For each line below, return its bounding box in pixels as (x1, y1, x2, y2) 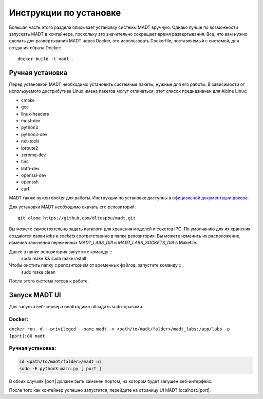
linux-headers (21, 111, 49, 117)
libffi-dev (21, 165, 40, 171)
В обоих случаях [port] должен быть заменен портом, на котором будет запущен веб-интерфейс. (9, 378, 213, 384)
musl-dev (21, 118, 41, 123)
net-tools (21, 138, 40, 144)
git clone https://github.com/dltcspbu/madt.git (18, 215, 136, 221)
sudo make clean (21, 269, 56, 275)
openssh (21, 179, 39, 185)
